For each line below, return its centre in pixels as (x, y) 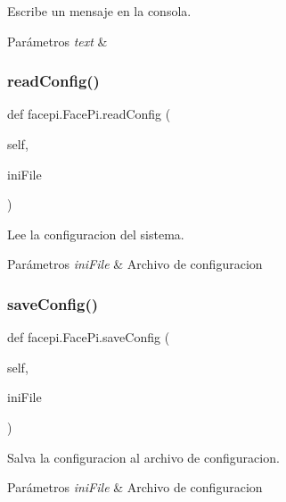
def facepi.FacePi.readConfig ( (89, 114)
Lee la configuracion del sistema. (96, 234)
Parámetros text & (57, 41)
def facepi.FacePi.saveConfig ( (89, 337)
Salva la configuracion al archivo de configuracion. (143, 457)
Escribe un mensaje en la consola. (99, 11)
